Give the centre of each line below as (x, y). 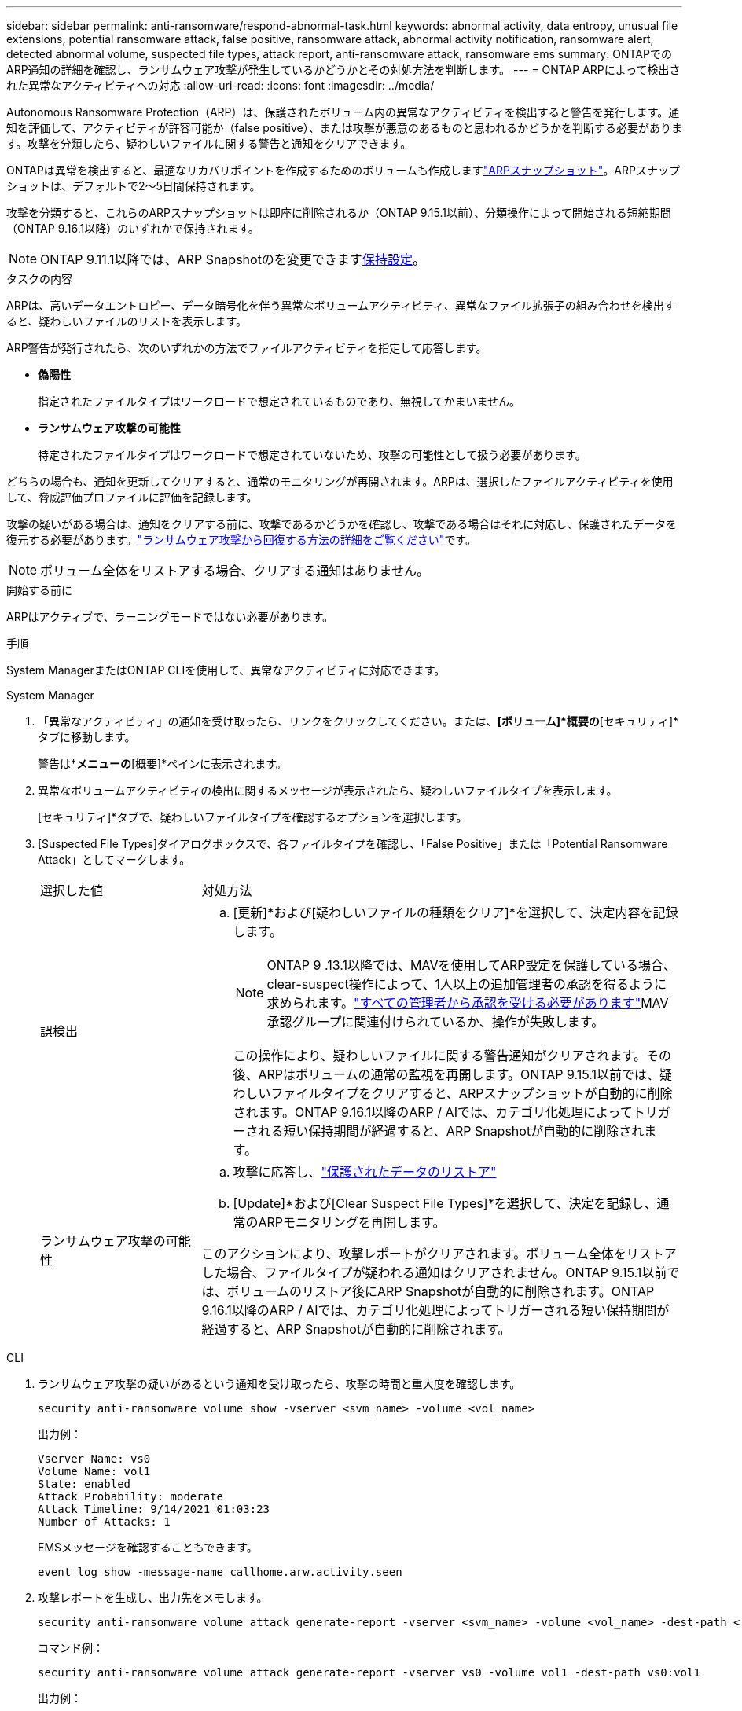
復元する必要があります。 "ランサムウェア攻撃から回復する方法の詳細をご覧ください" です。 (241, 540)
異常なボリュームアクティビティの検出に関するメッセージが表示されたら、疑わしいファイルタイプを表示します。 (328, 790)
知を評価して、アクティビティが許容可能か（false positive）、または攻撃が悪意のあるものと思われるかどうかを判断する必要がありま (344, 128)
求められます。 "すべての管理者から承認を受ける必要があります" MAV (468, 1003)
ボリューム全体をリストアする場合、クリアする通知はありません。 (235, 571)
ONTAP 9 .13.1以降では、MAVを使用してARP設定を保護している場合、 (472, 965)
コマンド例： (71, 1648)
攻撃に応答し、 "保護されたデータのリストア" (365, 1172)
